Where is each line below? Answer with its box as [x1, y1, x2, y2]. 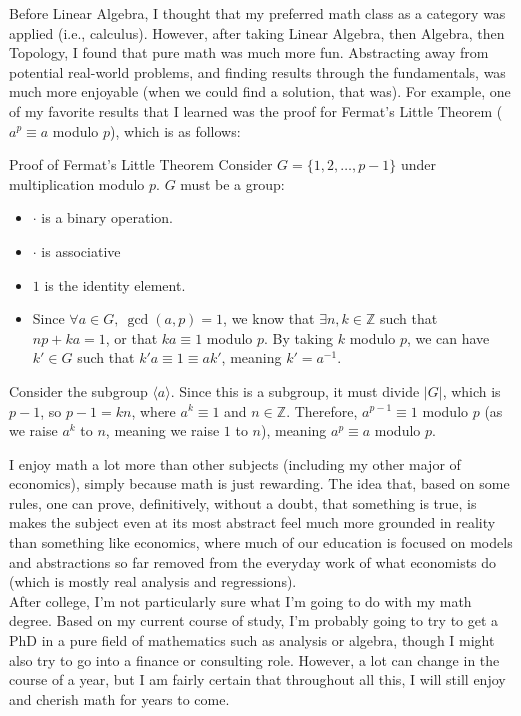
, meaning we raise [105, 420, 220, 441]
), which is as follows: [110, 120, 241, 141]
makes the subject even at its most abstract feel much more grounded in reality [9, 512, 496, 533]
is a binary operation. [41, 207, 173, 228]
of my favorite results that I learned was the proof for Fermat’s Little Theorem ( [9, 100, 503, 121]
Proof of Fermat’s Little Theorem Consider [9, 154, 273, 175]
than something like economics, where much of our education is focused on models [9, 532, 513, 553]
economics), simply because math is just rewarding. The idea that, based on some [9, 473, 510, 494]
